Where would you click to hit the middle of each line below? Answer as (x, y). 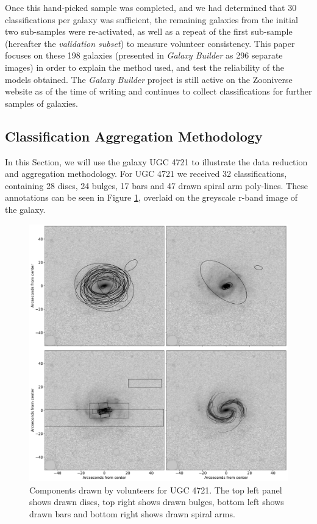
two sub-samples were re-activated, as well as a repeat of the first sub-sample (149, 31)
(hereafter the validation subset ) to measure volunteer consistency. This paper (150, 43)
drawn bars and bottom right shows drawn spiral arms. (132, 513)
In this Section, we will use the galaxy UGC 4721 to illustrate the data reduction (156, 161)
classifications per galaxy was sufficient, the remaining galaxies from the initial (151, 19)
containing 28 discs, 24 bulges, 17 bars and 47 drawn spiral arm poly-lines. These (156, 185)
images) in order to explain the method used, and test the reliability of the (145, 67)
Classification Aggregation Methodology (134, 136)
